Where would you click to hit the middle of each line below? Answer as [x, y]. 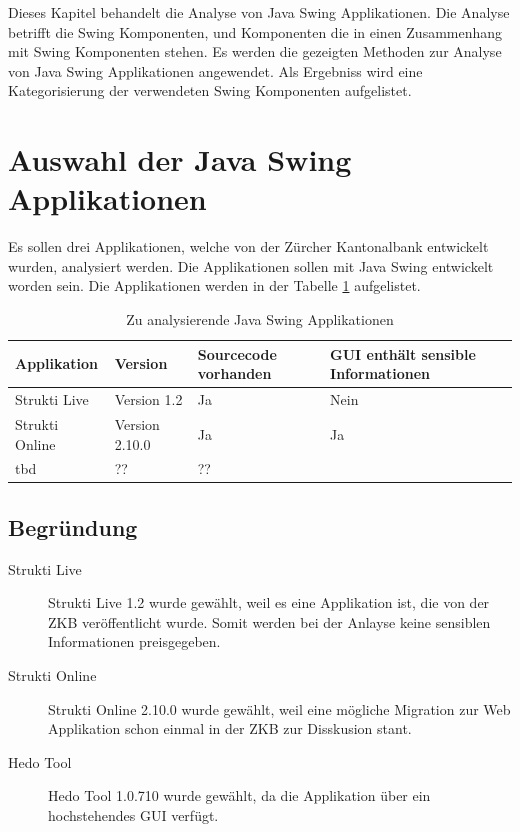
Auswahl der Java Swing [180, 159]
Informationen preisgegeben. [134, 641]
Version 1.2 [148, 399]
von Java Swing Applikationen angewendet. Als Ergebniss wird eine [215, 70]
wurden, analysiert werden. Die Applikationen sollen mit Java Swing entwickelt [251, 265]
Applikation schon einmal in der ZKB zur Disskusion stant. [230, 728]
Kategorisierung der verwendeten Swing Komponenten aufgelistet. [210, 90]
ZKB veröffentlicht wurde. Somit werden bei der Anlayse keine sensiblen [269, 621]
